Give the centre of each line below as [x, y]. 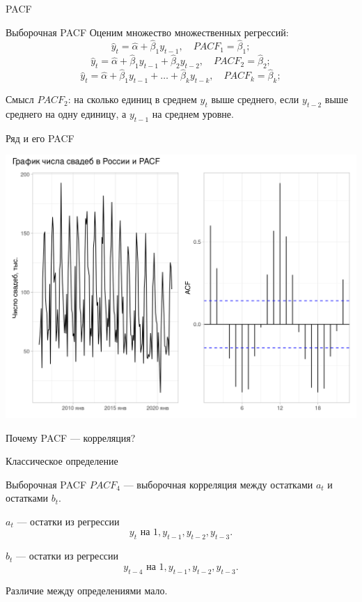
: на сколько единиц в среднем [132, 99]
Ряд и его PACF [40, 138]
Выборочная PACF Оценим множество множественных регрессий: [147, 32]
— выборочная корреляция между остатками [218, 484]
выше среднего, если [255, 99]
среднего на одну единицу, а [66, 114]
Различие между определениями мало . [87, 590]
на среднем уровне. [193, 114]
